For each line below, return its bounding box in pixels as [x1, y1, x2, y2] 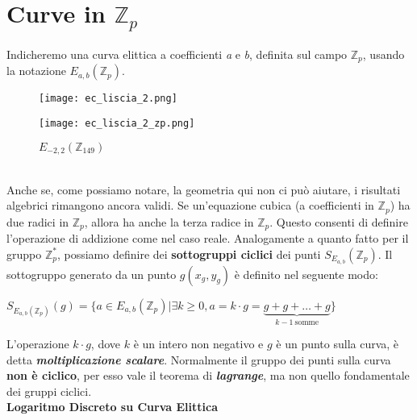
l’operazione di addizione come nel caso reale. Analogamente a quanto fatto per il [6, 230, 409, 247]
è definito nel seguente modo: [234, 265, 378, 282]
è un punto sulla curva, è [276, 335, 399, 352]
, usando [362, 45, 405, 62]
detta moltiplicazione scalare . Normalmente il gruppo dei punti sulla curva [6, 351, 391, 368]
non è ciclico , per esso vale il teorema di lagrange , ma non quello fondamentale [6, 367, 410, 384]
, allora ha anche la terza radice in [84, 213, 254, 230]
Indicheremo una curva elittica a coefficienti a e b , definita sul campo [6, 45, 348, 62]
